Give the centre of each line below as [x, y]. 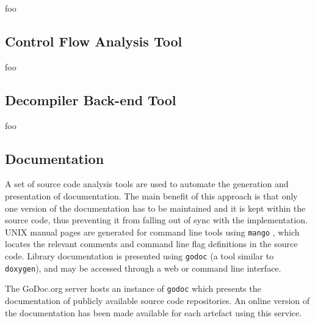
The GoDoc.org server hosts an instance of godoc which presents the [133, 288]
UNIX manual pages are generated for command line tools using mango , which [152, 232]
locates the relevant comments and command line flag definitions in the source [151, 244]
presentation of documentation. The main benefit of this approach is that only [151, 195]
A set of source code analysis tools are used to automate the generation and [147, 184]
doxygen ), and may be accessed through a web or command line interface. [143, 268]
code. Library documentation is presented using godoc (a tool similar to [139, 256]
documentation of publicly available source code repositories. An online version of [157, 300]
